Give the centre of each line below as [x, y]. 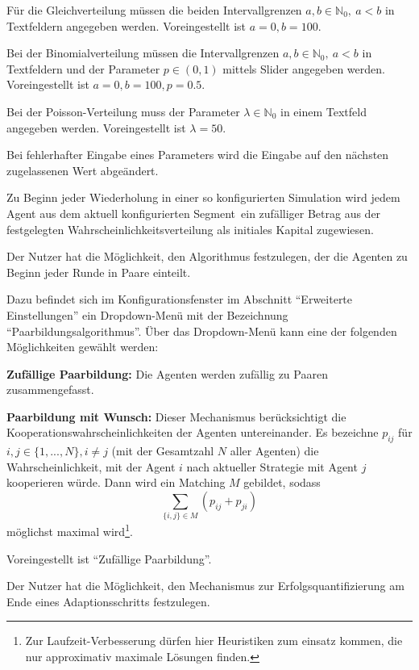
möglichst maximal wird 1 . [70, 530]
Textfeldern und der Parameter [83, 68]
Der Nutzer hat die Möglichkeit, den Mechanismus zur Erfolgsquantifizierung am [205, 586]
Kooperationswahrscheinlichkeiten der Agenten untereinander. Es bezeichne [193, 432]
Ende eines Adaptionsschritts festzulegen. [108, 601]
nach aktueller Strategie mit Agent [272, 466]
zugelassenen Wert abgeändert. [83, 170]
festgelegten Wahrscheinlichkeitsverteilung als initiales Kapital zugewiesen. [190, 229]
